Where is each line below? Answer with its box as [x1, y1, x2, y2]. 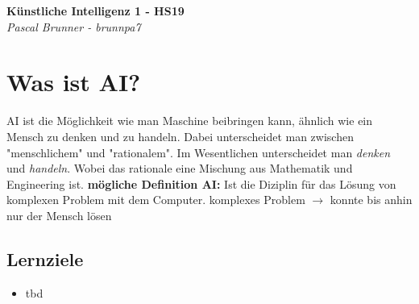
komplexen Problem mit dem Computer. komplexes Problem [6, 191, 305, 208]
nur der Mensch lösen [6, 206, 112, 223]
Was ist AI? [6, 65, 141, 98]
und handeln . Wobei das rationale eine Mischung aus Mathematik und [6, 160, 353, 177]
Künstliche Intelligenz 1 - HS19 [6, 2, 185, 19]
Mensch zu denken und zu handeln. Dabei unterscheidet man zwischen [6, 127, 354, 144]
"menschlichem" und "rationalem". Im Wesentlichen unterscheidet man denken [6, 144, 391, 160]
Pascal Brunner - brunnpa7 [6, 18, 141, 35]
